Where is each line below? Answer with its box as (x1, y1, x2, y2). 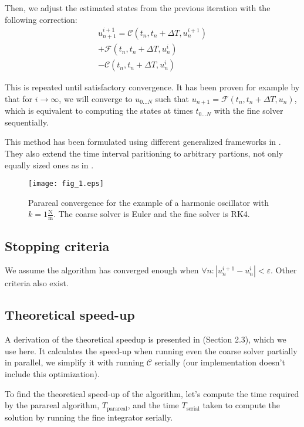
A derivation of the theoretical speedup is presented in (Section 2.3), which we (5, 333, 286, 345)
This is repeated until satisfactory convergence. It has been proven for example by (5, 81, 300, 93)
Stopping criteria (5, 236, 110, 255)
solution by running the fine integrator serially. (5, 411, 173, 423)
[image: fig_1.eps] (28, 179, 104, 188)
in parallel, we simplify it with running (5, 356, 144, 368)
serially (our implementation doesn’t (154, 356, 285, 368)
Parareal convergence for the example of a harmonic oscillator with (28, 196, 269, 208)
